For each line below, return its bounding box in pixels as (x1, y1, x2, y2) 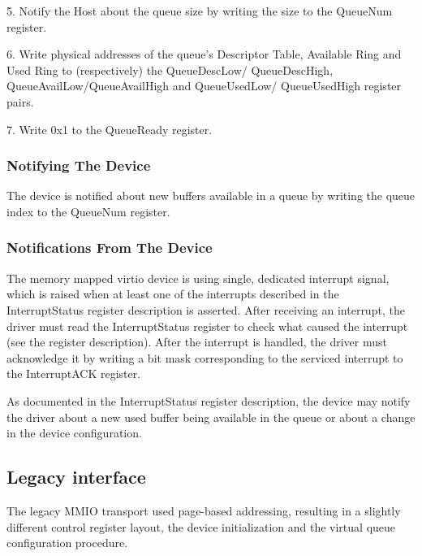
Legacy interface (6, 464, 146, 489)
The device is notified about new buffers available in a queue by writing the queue (6, 187, 416, 204)
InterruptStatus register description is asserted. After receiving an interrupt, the (6, 301, 405, 318)
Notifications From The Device (6, 237, 213, 258)
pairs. (6, 93, 34, 110)
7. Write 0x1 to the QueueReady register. (6, 120, 213, 137)
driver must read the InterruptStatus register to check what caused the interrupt (6, 317, 408, 334)
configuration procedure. (6, 534, 128, 551)
